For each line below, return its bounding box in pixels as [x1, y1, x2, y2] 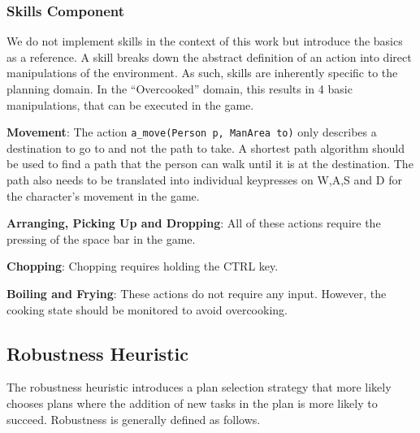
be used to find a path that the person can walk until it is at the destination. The [6, 155, 414, 172]
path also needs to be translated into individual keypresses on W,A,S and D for [6, 171, 402, 188]
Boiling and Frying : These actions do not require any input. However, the [6, 285, 387, 301]
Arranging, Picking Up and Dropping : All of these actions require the [6, 214, 381, 232]
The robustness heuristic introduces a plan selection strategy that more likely [6, 379, 392, 396]
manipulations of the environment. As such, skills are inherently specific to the [6, 64, 398, 81]
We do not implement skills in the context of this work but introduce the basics [6, 32, 403, 50]
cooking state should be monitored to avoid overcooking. [6, 301, 288, 318]
